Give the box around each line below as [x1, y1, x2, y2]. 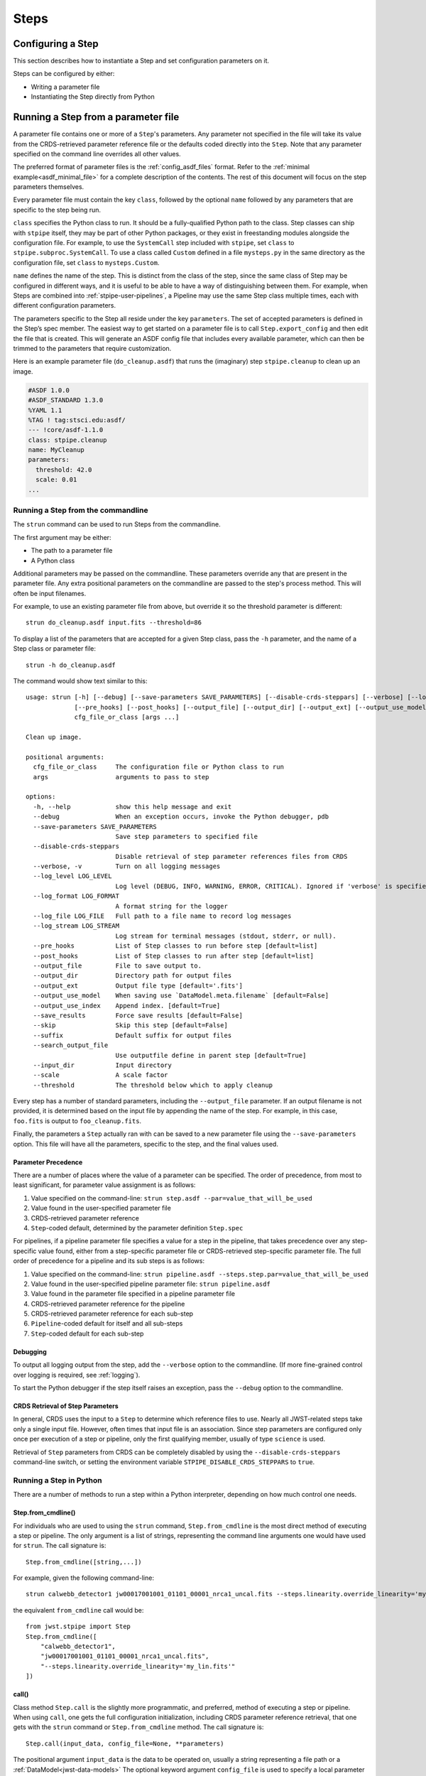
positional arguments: [26, 753, 105, 761]
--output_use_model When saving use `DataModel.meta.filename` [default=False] [33, 992, 329, 1000]
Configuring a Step [13, 38, 99, 50]
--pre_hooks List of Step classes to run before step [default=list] [33, 942, 318, 950]
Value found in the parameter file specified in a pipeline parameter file [31, 1289, 236, 1298]
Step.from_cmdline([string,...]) [26, 1558, 142, 1566]
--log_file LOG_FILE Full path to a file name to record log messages [33, 912, 292, 920]
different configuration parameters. [13, 301, 116, 310]
